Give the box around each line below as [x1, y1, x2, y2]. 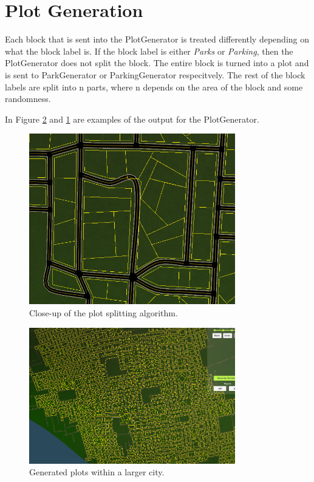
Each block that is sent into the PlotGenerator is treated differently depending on [5, 33, 310, 46]
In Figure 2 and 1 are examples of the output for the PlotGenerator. [5, 112, 259, 125]
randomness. [5, 92, 51, 105]
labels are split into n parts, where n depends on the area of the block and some [5, 80, 303, 93]
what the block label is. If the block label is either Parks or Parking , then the [5, 44, 293, 57]
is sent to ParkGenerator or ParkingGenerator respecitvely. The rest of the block [5, 68, 305, 81]
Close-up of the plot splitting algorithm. [29, 307, 178, 319]
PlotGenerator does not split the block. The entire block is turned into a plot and [5, 56, 309, 69]
